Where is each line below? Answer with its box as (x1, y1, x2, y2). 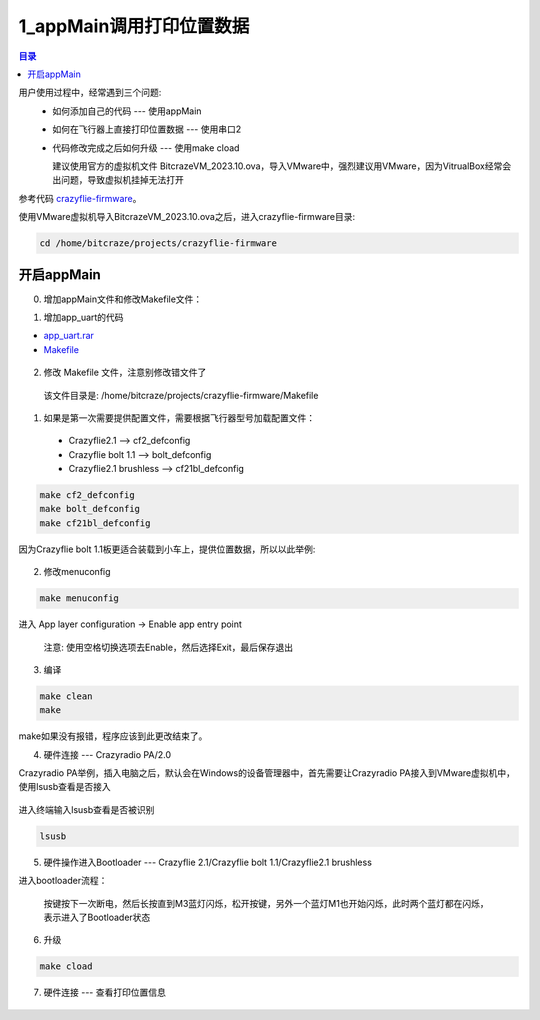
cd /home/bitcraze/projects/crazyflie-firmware (39, 238, 277, 249)
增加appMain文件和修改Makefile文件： (43, 293, 203, 305)
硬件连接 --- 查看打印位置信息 (43, 986, 167, 999)
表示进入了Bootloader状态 (43, 911, 151, 924)
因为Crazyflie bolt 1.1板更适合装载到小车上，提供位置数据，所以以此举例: (18, 543, 316, 555)
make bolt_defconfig (39, 503, 140, 515)
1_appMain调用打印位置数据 (18, 15, 250, 37)
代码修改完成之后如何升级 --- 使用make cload (52, 141, 240, 154)
